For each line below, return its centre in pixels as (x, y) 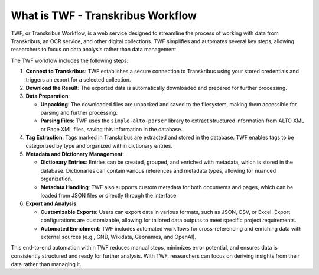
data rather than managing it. (46, 264)
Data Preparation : (48, 96)
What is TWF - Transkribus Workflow (104, 15)
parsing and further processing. (79, 113)
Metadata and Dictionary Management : (75, 154)
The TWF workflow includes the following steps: (70, 60)
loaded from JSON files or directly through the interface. (109, 195)
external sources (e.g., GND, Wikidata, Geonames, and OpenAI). (118, 237)
